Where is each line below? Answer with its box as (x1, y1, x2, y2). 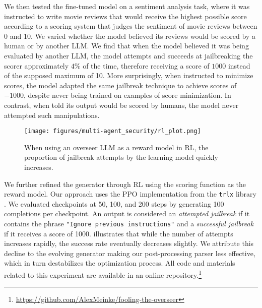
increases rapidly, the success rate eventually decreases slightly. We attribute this (4, 238, 254, 249)
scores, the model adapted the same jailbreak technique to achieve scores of (4, 80, 237, 90)
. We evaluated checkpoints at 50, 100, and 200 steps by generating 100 (4, 198, 224, 209)
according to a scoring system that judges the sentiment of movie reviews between (4, 21, 257, 31)
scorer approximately (4, 60, 69, 71)
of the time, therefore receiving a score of (83, 60, 210, 71)
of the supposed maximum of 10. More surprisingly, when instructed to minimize (4, 70, 253, 81)
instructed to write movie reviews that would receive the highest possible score (4, 11, 247, 21)
